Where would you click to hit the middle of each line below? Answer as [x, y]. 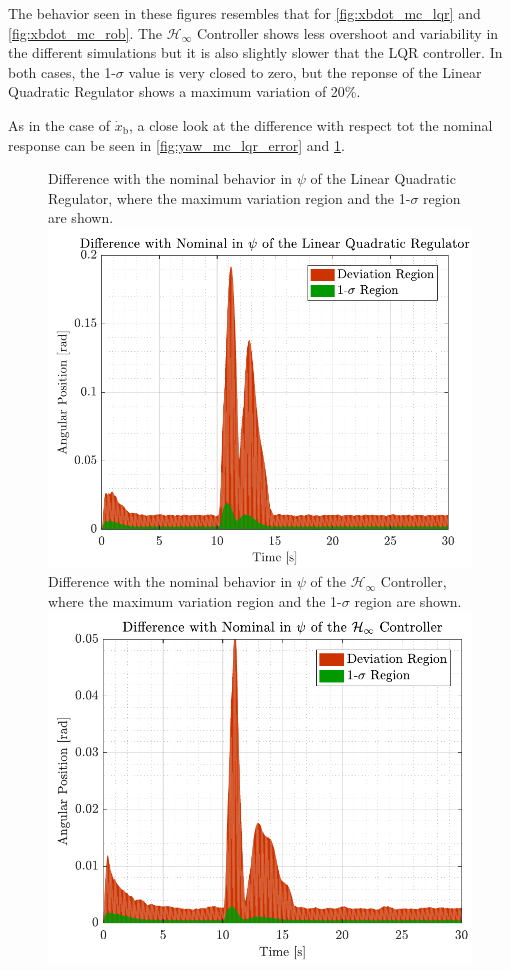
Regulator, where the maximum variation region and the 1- [229, 197]
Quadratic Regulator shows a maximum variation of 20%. [184, 91]
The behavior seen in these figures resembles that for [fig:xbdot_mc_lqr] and [244, 13]
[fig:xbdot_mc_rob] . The [85, 32]
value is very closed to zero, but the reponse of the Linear [305, 71]
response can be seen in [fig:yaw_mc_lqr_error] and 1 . [176, 144]
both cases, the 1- [62, 71]
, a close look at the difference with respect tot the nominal [310, 124]
